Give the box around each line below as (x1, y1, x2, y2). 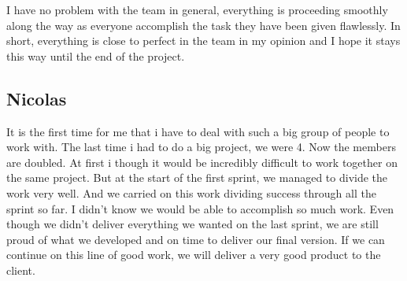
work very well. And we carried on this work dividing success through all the (6, 184, 376, 201)
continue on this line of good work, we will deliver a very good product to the (6, 246, 381, 263)
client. (6, 261, 35, 278)
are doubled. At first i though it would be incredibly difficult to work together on (6, 153, 398, 170)
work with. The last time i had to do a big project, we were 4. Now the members (6, 139, 396, 155)
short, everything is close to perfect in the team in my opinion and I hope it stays (6, 32, 401, 49)
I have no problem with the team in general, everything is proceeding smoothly (6, 2, 388, 17)
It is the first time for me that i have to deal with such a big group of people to (6, 123, 390, 139)
